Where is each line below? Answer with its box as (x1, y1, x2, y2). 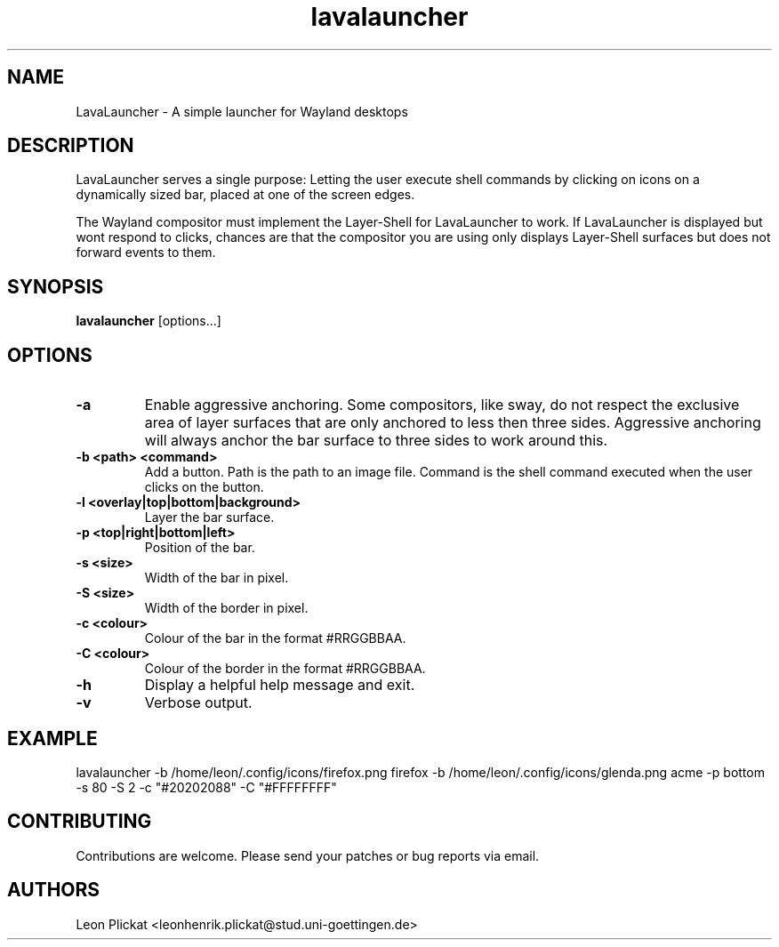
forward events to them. (76, 245, 216, 261)
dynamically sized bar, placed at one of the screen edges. (76, 187, 415, 203)
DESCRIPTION (7, 134, 134, 157)
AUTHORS (7, 879, 100, 902)
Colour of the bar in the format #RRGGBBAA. (144, 630, 406, 646)
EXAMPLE (7, 726, 98, 750)
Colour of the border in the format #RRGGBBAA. (144, 661, 426, 677)
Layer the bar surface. (144, 510, 275, 526)
